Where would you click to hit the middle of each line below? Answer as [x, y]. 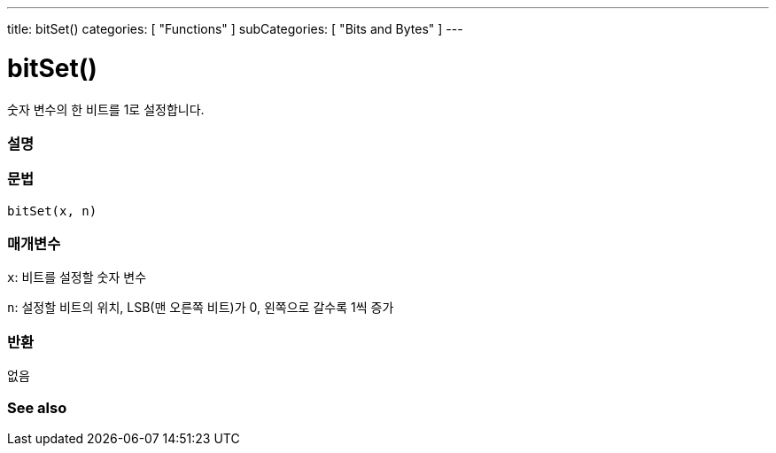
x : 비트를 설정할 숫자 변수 [77, 277]
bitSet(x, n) [52, 211]
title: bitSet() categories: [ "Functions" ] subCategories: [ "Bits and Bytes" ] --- [235, 29]
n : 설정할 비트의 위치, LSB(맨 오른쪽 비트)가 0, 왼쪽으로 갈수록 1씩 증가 [201, 308]
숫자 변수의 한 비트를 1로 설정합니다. [106, 109]
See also [37, 407]
